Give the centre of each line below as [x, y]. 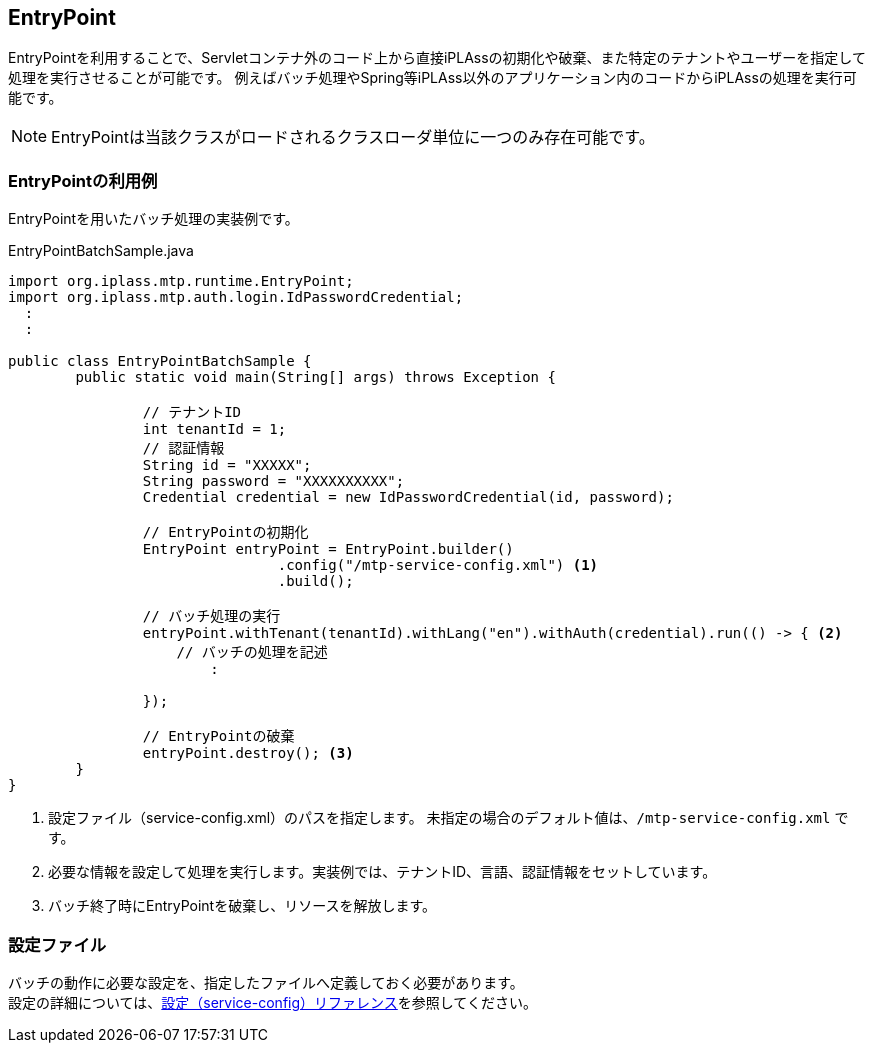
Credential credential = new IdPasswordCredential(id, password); [408, 497]
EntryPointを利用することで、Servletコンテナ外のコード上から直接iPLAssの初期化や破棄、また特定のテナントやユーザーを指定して [437, 58]
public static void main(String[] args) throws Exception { [315, 377]
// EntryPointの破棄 [218, 736]
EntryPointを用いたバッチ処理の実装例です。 [153, 219]
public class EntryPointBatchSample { [160, 361]
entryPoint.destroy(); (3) [248, 753]
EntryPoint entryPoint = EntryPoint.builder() [328, 549]
